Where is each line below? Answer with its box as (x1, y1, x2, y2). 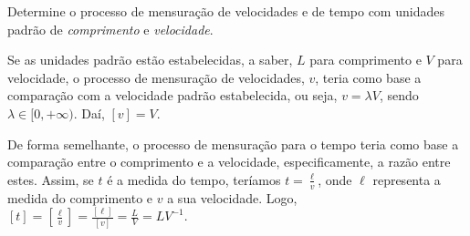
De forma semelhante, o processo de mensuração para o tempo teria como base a (7, 134, 459, 153)
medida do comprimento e (7, 188, 153, 207)
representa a (372, 169, 441, 189)
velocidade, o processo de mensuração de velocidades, (7, 67, 305, 87)
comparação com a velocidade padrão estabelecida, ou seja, (7, 86, 338, 105)
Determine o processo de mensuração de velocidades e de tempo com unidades (7, 2, 444, 20)
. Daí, (73, 103, 105, 122)
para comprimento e (309, 50, 422, 69)
